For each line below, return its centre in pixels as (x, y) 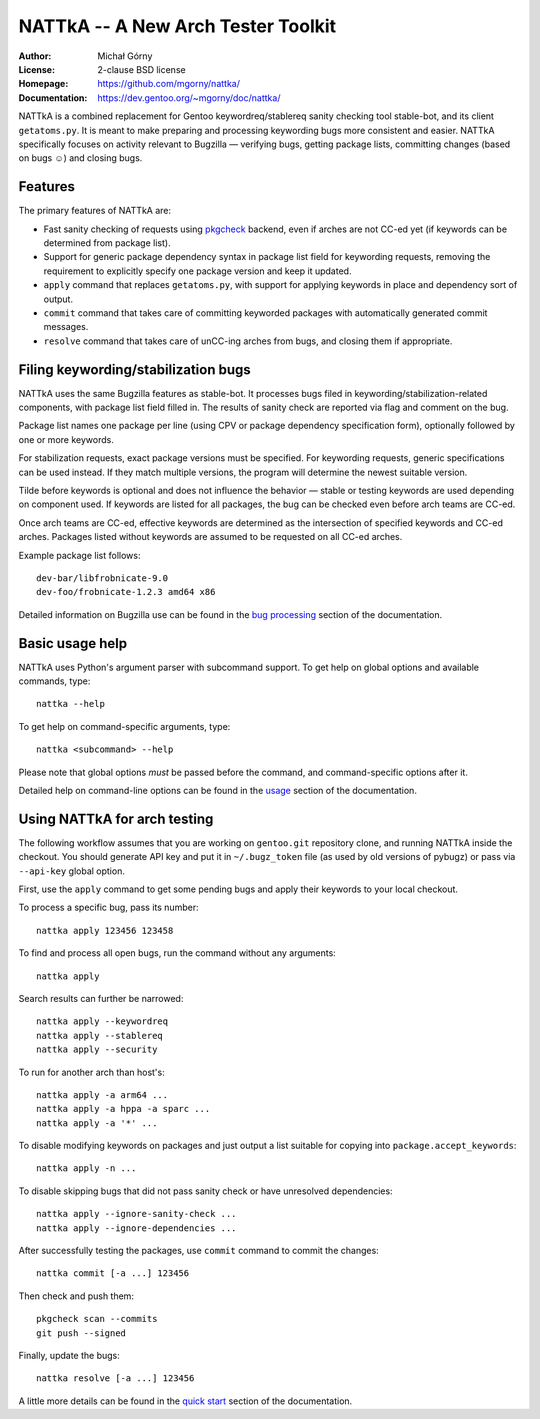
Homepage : (43, 84)
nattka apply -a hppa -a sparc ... (123, 1109)
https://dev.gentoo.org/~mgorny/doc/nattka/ (189, 97)
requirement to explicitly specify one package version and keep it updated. (197, 271)
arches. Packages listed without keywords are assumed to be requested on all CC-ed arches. (210, 537)
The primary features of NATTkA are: (95, 211)
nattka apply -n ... (86, 1168)
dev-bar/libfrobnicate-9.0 (102, 578)
